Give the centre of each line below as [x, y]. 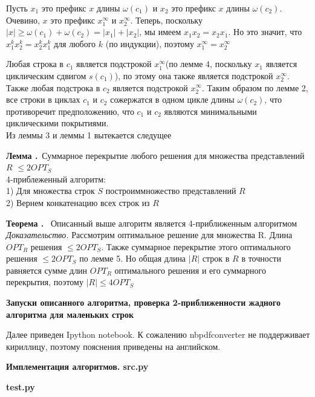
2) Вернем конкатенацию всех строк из [78, 202]
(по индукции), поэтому [150, 43]
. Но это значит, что [265, 32]
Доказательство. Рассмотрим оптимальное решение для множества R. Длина [149, 235]
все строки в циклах [43, 99]
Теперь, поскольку [169, 20]
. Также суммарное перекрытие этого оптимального [196, 246]
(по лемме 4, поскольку [209, 64]
